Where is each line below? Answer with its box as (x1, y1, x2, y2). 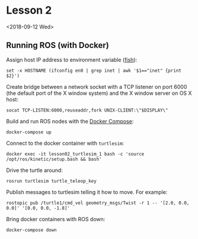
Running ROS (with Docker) (6, 40, 110, 50)
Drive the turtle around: (6, 167, 63, 174)
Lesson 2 (6, 4, 52, 17)
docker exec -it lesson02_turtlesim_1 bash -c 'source (6, 151, 145, 157)
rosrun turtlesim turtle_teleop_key (6, 178, 97, 184)
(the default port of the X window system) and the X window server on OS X (6, 90, 192, 97)
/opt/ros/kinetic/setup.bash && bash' (6, 156, 102, 162)
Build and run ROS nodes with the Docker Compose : (6, 117, 134, 125)
